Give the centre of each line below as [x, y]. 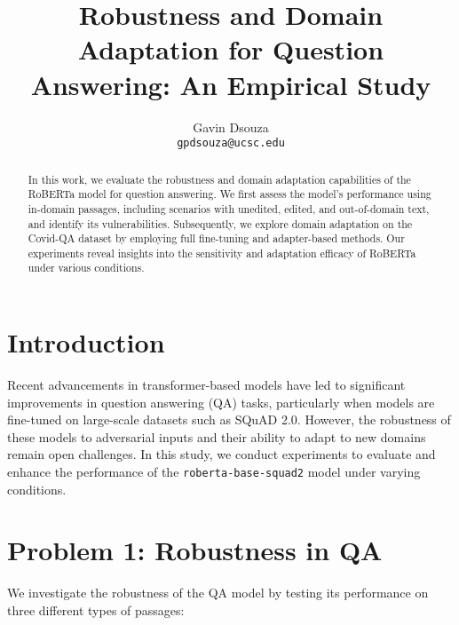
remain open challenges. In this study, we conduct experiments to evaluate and [222, 454]
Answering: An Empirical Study [231, 84]
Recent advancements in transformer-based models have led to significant [206, 385]
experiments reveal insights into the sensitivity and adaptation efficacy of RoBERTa [222, 253]
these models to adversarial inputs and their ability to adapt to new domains [217, 436]
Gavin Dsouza [231, 127]
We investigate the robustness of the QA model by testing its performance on [218, 593]
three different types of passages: [96, 610]
